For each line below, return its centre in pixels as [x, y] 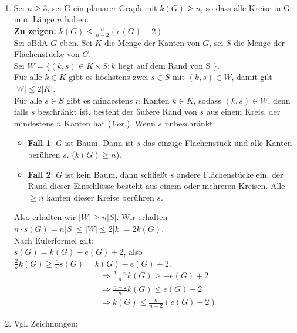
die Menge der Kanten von [152, 42]
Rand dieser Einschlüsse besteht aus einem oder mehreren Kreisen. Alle [156, 186]
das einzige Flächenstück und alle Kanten [217, 143]
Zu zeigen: [35, 30]
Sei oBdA [31, 42]
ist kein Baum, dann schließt [116, 174]
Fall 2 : [41, 174]
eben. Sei [76, 42]
